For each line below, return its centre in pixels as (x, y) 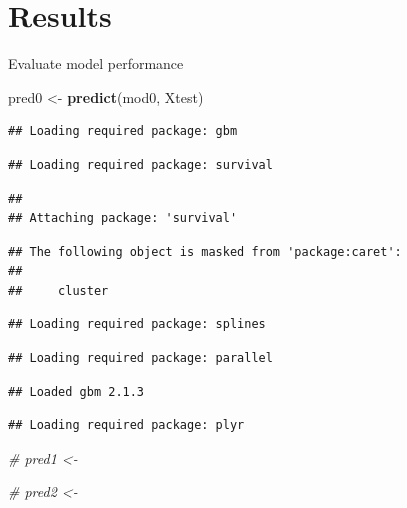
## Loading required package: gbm (123, 131)
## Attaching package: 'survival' (123, 218)
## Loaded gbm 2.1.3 (76, 391)
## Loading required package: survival (140, 164)
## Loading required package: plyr (126, 425)
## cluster (58, 290)
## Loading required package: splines (137, 324)
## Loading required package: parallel (140, 358)
